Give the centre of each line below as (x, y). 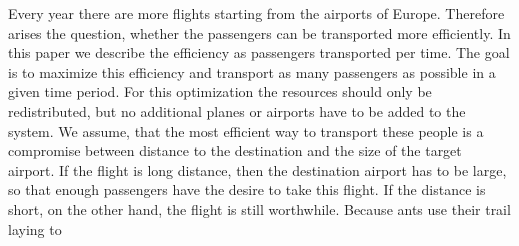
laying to (35, 228)
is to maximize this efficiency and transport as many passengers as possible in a (252, 71)
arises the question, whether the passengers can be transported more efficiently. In (259, 32)
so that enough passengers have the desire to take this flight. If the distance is (247, 189)
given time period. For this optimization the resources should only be (220, 91)
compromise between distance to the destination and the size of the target (235, 150)
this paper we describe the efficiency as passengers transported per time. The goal (259, 52)
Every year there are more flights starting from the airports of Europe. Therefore (256, 13)
